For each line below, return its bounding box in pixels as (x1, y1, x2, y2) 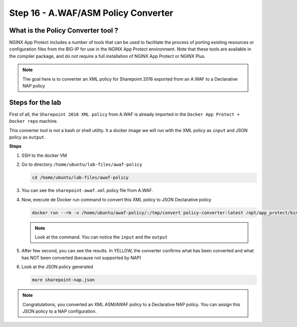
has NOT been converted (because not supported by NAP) (21, 255, 142, 261)
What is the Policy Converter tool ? (9, 26, 118, 35)
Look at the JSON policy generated (21, 264, 94, 270)
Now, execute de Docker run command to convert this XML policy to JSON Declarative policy (21, 196, 211, 202)
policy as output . (9, 134, 46, 140)
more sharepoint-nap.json (32, 277, 95, 283)
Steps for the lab (9, 98, 61, 106)
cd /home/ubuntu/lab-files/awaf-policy (32, 175, 129, 181)
